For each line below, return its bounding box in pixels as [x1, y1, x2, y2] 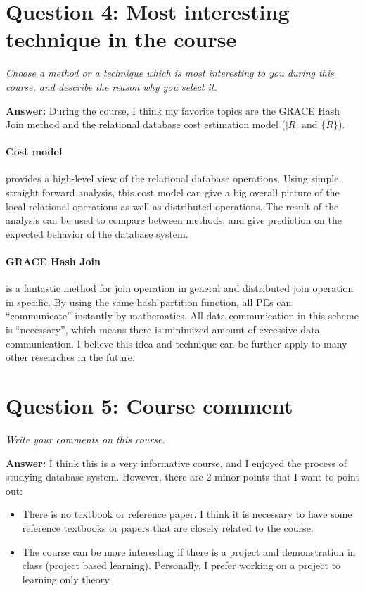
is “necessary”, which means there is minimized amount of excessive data [6, 322, 320, 337]
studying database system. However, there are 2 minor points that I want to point [6, 469, 359, 484]
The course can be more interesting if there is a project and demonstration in [22, 544, 356, 559]
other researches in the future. [6, 350, 135, 364]
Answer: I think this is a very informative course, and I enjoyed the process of [6, 455, 347, 470]
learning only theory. [22, 571, 112, 586]
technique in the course [6, 25, 237, 53]
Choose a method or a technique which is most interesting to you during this [6, 65, 334, 80]
